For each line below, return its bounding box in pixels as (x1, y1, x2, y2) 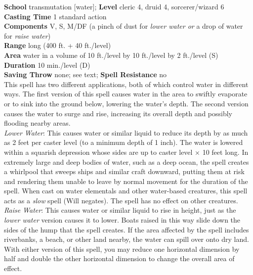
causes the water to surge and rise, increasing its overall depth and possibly (4, 108, 233, 118)
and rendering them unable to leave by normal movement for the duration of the (4, 176, 248, 186)
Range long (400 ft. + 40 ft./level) (4, 40, 111, 50)
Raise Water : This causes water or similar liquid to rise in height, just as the (4, 205, 236, 215)
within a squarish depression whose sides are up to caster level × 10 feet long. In (4, 146, 249, 157)
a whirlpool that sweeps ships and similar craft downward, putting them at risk (4, 166, 245, 177)
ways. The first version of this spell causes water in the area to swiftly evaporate (4, 89, 248, 99)
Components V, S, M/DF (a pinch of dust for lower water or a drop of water (4, 21, 243, 31)
